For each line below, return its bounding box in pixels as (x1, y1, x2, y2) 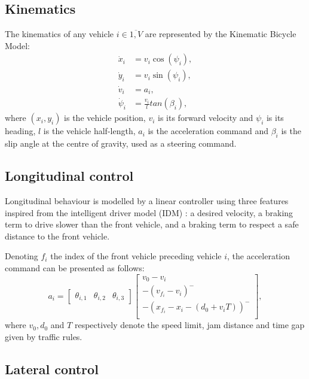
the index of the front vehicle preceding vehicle (50, 250, 222, 262)
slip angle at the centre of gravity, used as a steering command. (5, 137, 237, 150)
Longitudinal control (5, 166, 134, 185)
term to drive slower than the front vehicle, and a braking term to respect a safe (5, 218, 299, 231)
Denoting (5, 250, 38, 262)
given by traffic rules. (5, 330, 82, 342)
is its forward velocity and (158, 111, 253, 124)
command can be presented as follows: (5, 261, 145, 274)
